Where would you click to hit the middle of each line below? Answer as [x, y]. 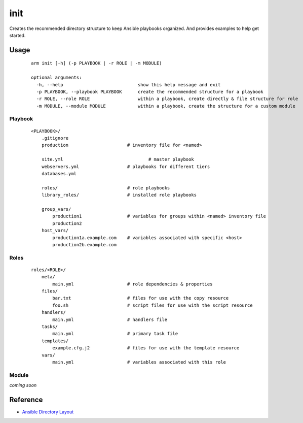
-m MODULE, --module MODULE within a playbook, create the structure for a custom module [166, 106]
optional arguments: [56, 78]
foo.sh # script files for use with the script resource [153, 305]
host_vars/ [55, 231]
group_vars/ [56, 209]
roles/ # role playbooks [106, 188]
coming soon [23, 385]
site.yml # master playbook [118, 159]
